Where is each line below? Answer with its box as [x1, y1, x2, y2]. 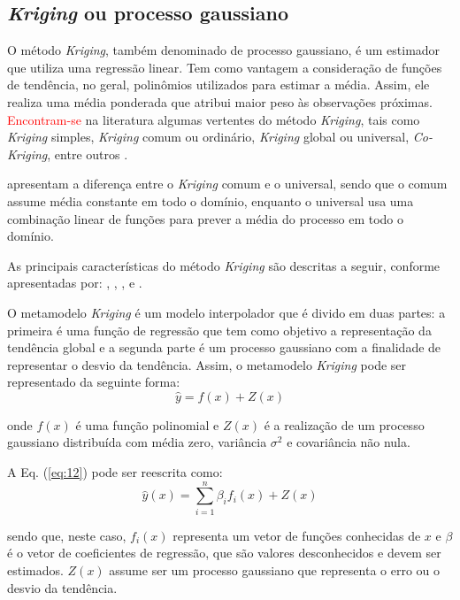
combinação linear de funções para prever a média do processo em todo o [7, 209, 403, 227]
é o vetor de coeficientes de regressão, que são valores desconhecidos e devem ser [7, 543, 441, 562]
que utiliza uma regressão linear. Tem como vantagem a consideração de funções [7, 58, 442, 76]
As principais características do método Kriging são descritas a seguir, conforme [7, 256, 441, 274]
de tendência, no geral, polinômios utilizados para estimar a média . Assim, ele [7, 75, 430, 94]
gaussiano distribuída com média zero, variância [7, 433, 267, 451]
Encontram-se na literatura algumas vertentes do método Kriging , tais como [7, 110, 420, 128]
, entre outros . [47, 144, 128, 163]
